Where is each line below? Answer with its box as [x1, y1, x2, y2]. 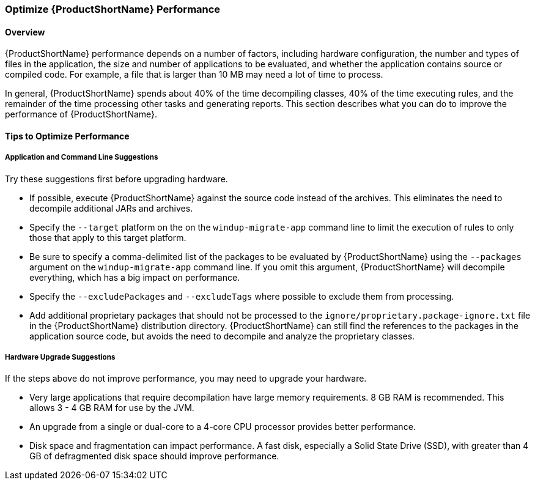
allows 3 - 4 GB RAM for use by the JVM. [29, 402, 194, 413]
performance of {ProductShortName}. [5, 109, 158, 120]
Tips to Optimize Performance [5, 130, 130, 141]
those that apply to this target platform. [29, 232, 186, 243]
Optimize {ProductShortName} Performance [5, 3, 221, 15]
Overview [5, 26, 45, 37]
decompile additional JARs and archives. [29, 202, 193, 213]
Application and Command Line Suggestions [5, 153, 158, 162]
